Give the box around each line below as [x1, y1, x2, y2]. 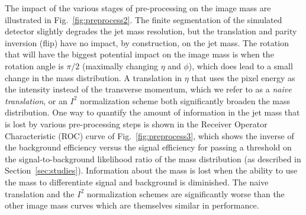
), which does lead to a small [188, 59, 293, 72]
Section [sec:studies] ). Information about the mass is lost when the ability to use [5, 164, 298, 177]
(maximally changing [82, 59, 158, 72]
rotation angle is [5, 59, 64, 72]
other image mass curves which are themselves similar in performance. [5, 199, 259, 211]
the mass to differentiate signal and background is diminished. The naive [5, 175, 269, 188]
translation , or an [5, 94, 67, 107]
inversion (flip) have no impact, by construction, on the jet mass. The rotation [5, 36, 289, 49]
